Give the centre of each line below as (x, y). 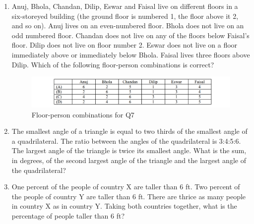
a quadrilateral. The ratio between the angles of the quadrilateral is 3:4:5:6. (126, 140)
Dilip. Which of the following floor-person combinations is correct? (113, 64)
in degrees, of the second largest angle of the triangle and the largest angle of (129, 160)
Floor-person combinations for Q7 (83, 114)
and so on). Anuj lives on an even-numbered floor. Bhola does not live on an (128, 26)
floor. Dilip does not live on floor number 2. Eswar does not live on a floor (125, 45)
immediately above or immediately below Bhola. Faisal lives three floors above (131, 54)
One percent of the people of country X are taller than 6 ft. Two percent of (126, 187)
